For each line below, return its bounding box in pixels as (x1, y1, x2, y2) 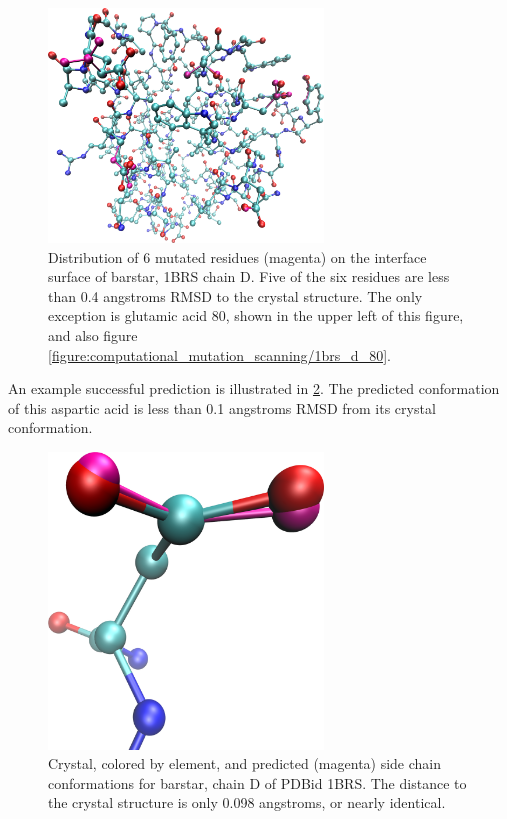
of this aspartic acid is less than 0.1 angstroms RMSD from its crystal (8, 397, 436, 418)
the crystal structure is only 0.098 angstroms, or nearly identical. (48, 792, 446, 813)
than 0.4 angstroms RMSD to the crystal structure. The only (48, 285, 423, 306)
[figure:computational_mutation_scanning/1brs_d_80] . (48, 344, 391, 365)
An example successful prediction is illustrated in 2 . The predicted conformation (8, 378, 500, 399)
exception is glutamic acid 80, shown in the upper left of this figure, (48, 305, 464, 326)
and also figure (48, 324, 138, 345)
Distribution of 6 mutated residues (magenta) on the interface (48, 246, 427, 267)
